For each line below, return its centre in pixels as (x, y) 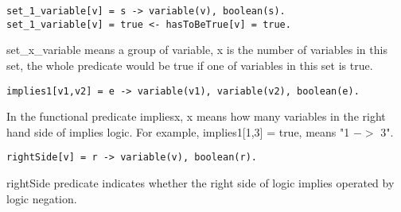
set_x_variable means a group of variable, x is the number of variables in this (197, 50)
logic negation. (42, 198)
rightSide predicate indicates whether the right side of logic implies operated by (200, 183)
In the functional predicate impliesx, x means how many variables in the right (196, 116)
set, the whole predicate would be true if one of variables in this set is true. (190, 65)
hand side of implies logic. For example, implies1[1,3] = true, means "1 (178, 131)
